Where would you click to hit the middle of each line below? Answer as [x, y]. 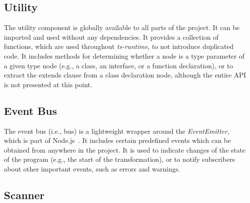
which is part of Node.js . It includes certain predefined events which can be [117, 140]
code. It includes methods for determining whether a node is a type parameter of [124, 55]
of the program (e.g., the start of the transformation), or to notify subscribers [119, 159]
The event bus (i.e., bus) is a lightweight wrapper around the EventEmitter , [117, 131]
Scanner [24, 195]
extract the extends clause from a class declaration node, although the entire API [125, 75]
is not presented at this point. [48, 84]
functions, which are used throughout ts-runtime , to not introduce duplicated [119, 46]
